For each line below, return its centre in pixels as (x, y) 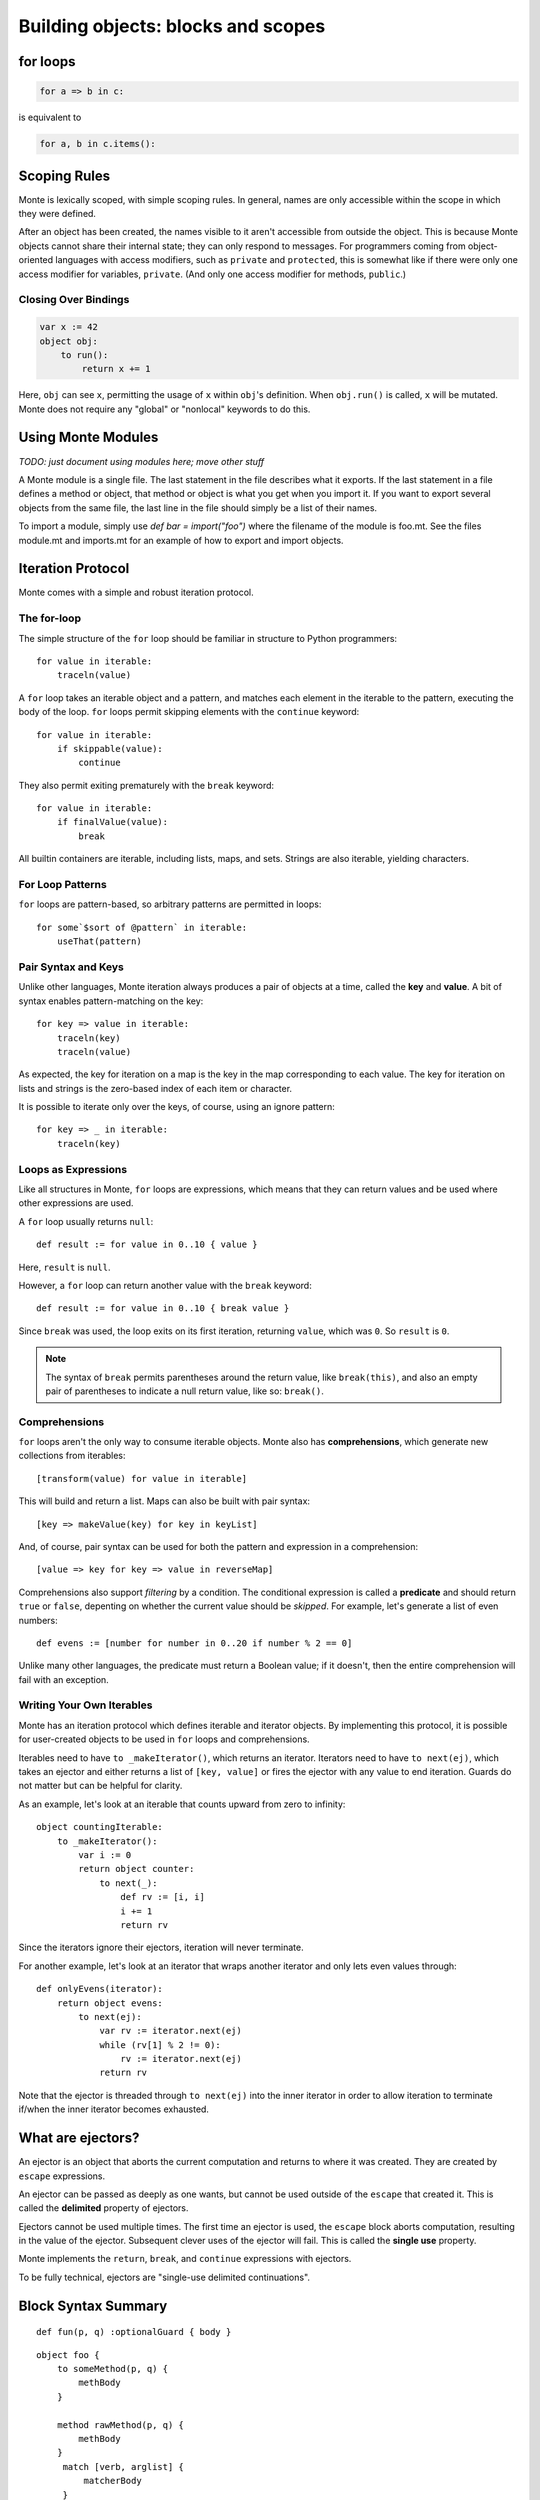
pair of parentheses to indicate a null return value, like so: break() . (184, 1391)
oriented (36, 260)
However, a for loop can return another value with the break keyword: (165, 1285)
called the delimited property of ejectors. (103, 2208)
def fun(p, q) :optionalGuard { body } (134, 2332)
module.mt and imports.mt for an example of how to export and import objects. (181, 540)
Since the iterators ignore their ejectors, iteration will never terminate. (161, 1947)
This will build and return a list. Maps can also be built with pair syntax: (164, 1501)
